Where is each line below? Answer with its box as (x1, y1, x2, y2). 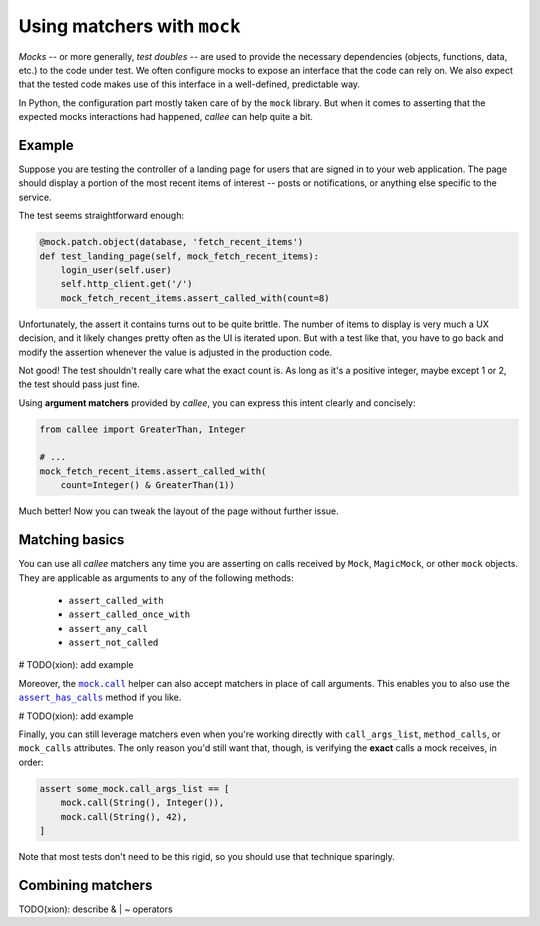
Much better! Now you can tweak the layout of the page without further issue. (18, 505, 339, 517)
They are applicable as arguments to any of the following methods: (18, 571, 294, 584)
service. (18, 191, 52, 203)
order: (18, 756, 44, 768)
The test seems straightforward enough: (18, 210, 185, 222)
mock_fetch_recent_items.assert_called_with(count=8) (60, 292, 330, 304)
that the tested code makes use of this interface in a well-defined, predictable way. (18, 78, 360, 90)
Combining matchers (18, 876, 153, 894)
